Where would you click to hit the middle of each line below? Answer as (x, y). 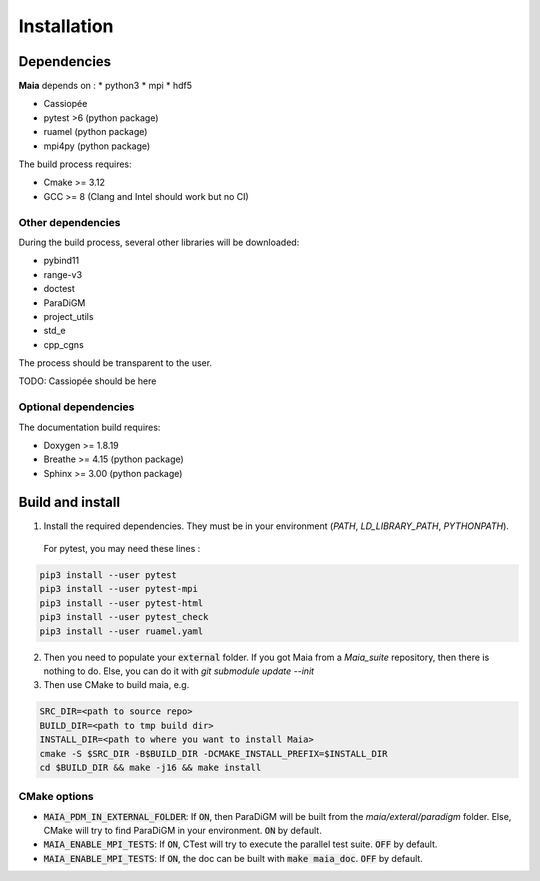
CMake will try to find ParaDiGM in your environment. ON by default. (182, 831)
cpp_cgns (63, 344)
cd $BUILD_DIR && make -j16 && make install (150, 767)
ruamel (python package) (95, 132)
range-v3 (63, 274)
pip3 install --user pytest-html (121, 603)
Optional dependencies (76, 407)
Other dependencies (69, 222)
